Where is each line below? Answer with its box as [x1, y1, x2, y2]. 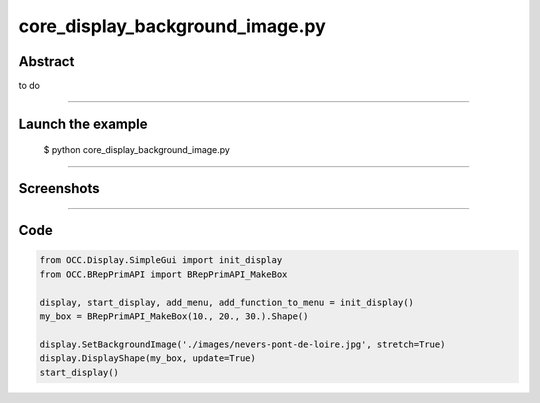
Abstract [18, 53, 75, 70]
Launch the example [18, 115, 148, 132]
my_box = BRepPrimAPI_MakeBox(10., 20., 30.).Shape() [39, 311, 309, 322]
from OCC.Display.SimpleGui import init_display [39, 255, 283, 266]
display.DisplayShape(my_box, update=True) [39, 353, 257, 364]
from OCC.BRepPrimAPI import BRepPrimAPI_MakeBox [39, 268, 288, 280]
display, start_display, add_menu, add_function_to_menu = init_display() [39, 296, 415, 308]
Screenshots [18, 180, 100, 197]
